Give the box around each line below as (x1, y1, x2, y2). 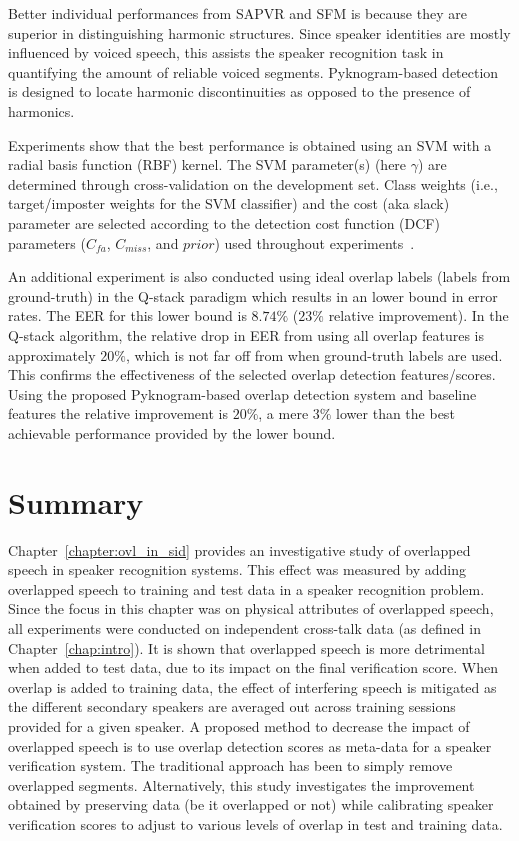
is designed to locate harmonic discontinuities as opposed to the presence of (8, 81, 471, 102)
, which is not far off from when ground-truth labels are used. (125, 344, 503, 365)
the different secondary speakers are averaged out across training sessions (8, 696, 456, 717)
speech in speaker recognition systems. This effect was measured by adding (8, 559, 466, 580)
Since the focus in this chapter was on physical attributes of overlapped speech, (8, 598, 494, 619)
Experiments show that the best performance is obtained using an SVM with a (8, 134, 492, 155)
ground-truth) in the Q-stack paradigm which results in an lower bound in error (8, 285, 498, 306)
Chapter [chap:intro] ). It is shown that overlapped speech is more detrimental (8, 637, 485, 658)
